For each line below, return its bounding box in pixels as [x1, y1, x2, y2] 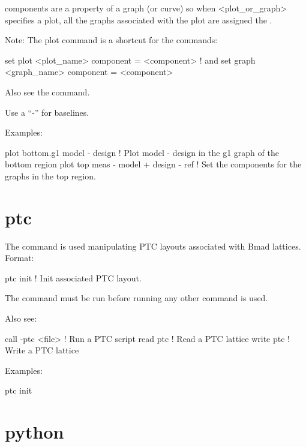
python [5, 419, 64, 444]
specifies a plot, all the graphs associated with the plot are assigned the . [5, 13, 272, 26]
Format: [5, 251, 34, 264]
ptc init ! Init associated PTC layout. [5, 271, 142, 284]
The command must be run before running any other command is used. [5, 292, 268, 304]
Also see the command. [5, 85, 90, 98]
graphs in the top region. [5, 169, 96, 182]
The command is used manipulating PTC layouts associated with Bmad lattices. [5, 239, 301, 252]
